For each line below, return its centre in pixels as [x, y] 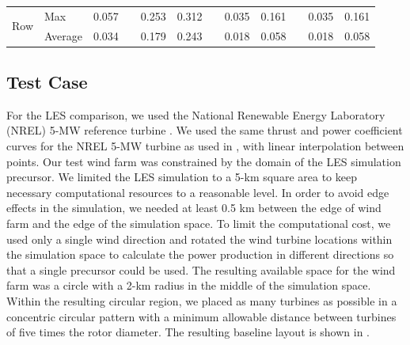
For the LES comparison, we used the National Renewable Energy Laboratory [196, 114]
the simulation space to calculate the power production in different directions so [200, 254]
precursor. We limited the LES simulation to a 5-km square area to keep [182, 177]
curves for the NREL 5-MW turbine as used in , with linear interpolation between [205, 146]
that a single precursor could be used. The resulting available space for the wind [201, 269]
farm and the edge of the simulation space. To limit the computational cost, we [199, 224]
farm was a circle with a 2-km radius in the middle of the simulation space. [189, 285]
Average [63, 35]
